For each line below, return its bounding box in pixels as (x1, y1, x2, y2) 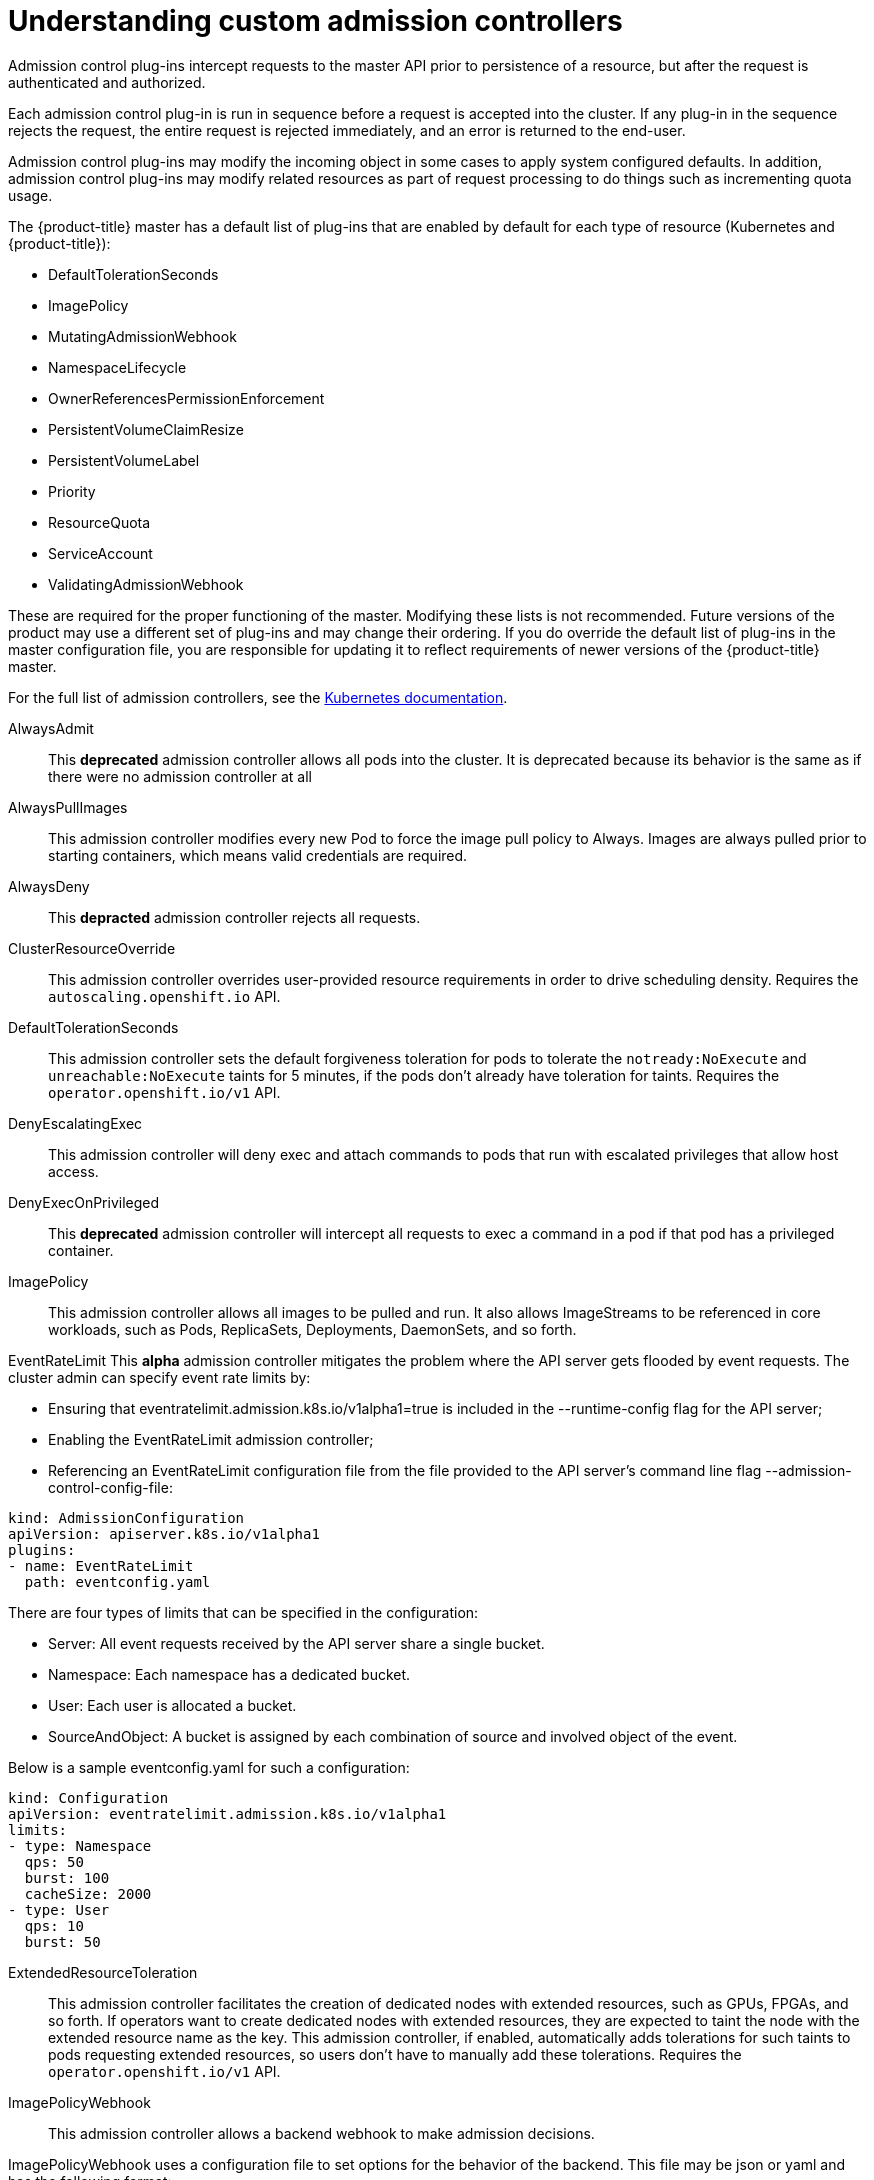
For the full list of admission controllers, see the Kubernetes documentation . (8, 688, 508, 706)
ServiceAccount (48, 544, 153, 562)
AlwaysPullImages (8, 798, 128, 816)
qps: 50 (24, 1853, 84, 1870)
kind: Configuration (8, 1789, 169, 1806)
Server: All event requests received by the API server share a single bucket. (48, 1634, 545, 1652)
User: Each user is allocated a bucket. (48, 1696, 297, 1714)
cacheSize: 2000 (24, 1885, 152, 1902)
